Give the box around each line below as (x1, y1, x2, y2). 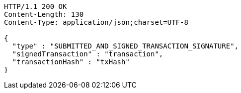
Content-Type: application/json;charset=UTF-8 (4, 18, 188, 26)
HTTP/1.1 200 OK (4, 2, 67, 10)
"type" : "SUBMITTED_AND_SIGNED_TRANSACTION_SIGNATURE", (12, 42, 239, 50)
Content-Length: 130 (4, 10, 84, 18)
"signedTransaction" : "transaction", (12, 50, 163, 58)
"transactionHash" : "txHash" (12, 58, 130, 66)
